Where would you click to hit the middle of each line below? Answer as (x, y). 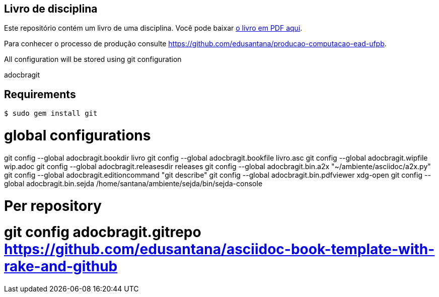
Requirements (40, 94)
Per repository (53, 206)
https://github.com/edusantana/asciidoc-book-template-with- (219, 249)
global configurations (78, 136)
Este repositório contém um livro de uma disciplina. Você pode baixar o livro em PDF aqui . (153, 28)
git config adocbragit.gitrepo (103, 232)
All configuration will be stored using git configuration (93, 59)
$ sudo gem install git (51, 114)
